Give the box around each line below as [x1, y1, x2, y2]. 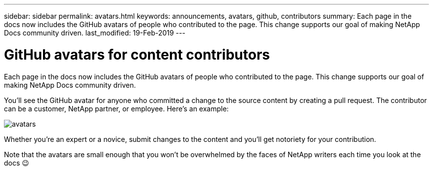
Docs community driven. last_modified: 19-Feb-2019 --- [4, 29, 185, 37]
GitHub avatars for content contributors [4, 46, 270, 63]
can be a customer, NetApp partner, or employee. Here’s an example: [4, 104, 229, 113]
